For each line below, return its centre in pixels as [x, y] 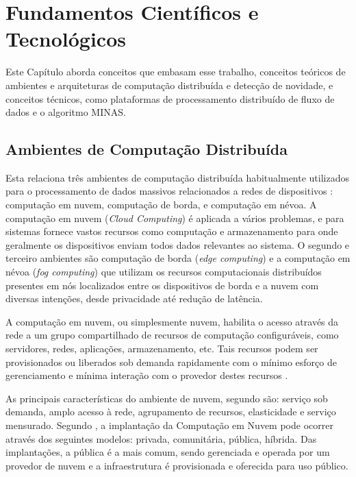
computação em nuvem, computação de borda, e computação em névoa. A [161, 205]
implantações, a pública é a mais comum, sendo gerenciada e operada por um [168, 452]
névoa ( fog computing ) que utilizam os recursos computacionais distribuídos [164, 272]
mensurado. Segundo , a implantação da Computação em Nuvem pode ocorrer [169, 425]
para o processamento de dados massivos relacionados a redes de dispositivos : [169, 191]
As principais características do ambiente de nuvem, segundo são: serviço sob [167, 398]
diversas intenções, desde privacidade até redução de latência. [134, 298]
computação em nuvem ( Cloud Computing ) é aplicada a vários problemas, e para [175, 218]
